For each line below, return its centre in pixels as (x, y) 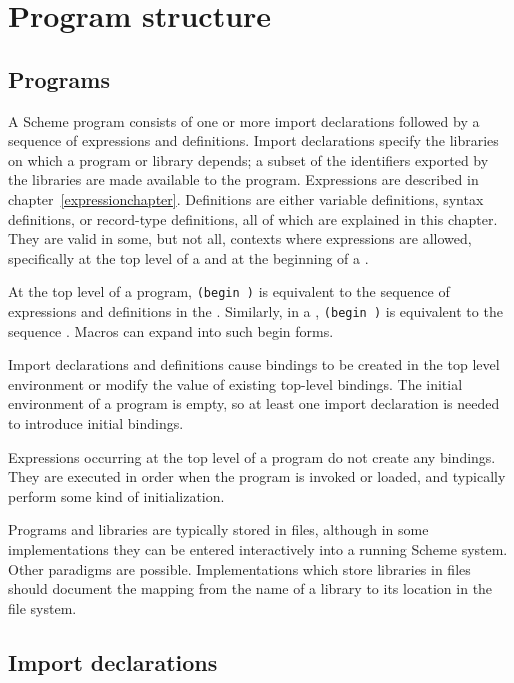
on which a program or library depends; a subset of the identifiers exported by (248, 159)
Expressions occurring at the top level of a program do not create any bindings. (252, 456)
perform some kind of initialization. (116, 495)
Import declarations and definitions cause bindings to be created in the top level (254, 364)
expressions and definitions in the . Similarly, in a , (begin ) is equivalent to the (255, 310)
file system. (42, 607)
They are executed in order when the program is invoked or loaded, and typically (257, 476)
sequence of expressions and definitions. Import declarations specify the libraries (253, 140)
